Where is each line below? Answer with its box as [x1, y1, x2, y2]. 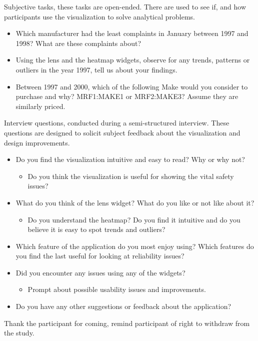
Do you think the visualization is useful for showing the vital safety [27, 170, 234, 181]
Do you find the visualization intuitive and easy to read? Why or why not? [15, 154, 245, 164]
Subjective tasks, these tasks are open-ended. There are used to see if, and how [4, 1, 246, 11]
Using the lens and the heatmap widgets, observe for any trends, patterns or [15, 54, 250, 65]
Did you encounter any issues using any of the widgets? [15, 267, 185, 277]
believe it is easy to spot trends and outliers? [27, 224, 165, 234]
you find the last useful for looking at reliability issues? [15, 250, 184, 261]
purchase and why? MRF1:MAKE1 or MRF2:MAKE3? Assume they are [15, 91, 238, 101]
